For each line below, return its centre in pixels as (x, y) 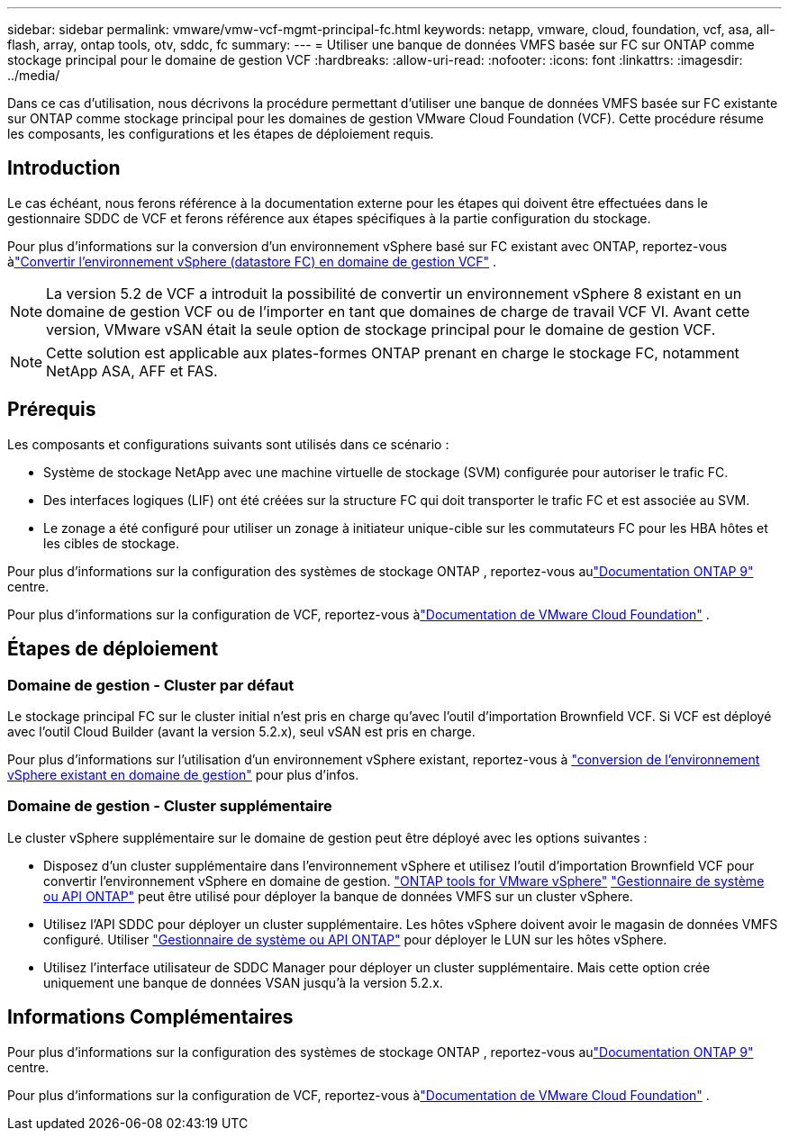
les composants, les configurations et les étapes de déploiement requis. (221, 134)
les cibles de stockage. (111, 543)
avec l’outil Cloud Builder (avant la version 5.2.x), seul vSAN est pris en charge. (241, 731)
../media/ (34, 75)
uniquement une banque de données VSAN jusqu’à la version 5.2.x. (243, 982)
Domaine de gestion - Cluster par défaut (151, 685)
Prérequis (52, 410)
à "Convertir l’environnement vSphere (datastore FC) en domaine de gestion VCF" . (252, 261)
